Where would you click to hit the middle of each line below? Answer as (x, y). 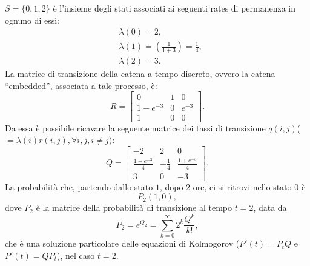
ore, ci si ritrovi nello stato (242, 186)
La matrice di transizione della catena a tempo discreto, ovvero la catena (140, 74)
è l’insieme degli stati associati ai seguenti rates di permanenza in (174, 8)
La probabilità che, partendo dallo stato (79, 186)
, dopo (171, 186)
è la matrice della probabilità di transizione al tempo (134, 208)
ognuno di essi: (32, 20)
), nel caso (76, 255)
